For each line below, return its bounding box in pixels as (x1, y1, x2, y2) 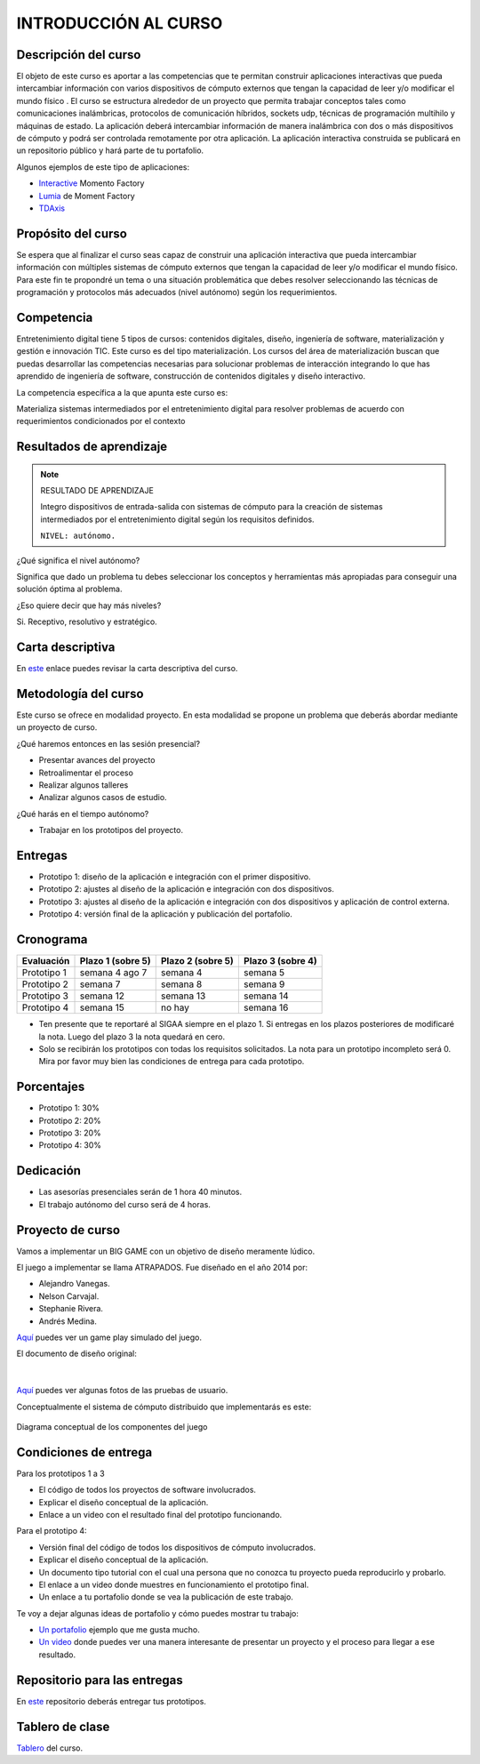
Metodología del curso (16, 686, 144, 702)
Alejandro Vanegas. (38, 1279, 110, 1289)
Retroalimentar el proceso (38, 767, 133, 778)
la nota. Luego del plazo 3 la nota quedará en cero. (38, 1031, 226, 1042)
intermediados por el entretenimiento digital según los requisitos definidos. (40, 514, 315, 525)
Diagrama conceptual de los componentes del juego (16, 1421, 208, 1431)
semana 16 (243, 1001, 289, 1014)
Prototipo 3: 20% (38, 1127, 101, 1138)
